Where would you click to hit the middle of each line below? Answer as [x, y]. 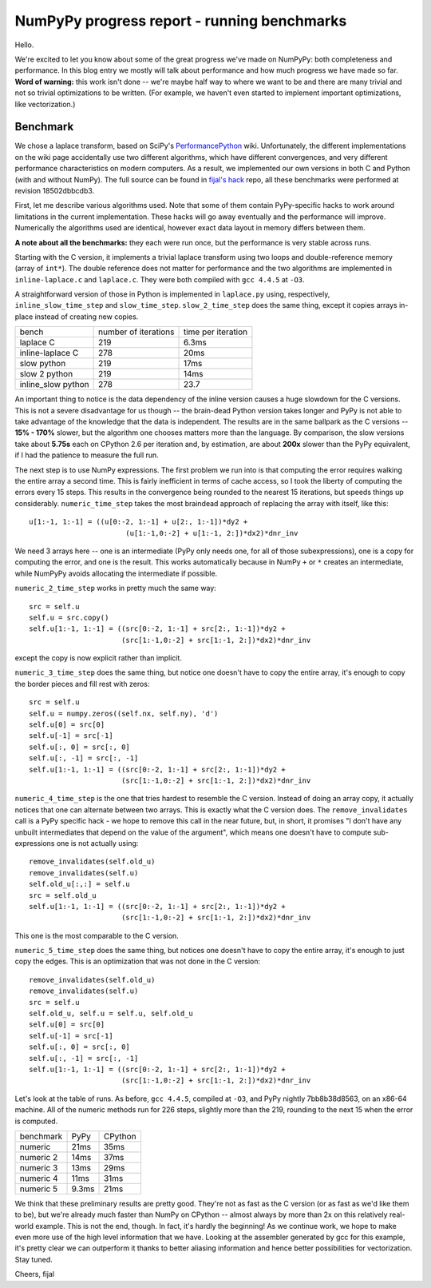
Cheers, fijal [35, 1274]
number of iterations [136, 332]
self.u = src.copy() [69, 617]
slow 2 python [46, 374]
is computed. [36, 1121]
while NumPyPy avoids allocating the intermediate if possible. [116, 573]
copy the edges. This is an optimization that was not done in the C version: [138, 961]
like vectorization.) [45, 104]
